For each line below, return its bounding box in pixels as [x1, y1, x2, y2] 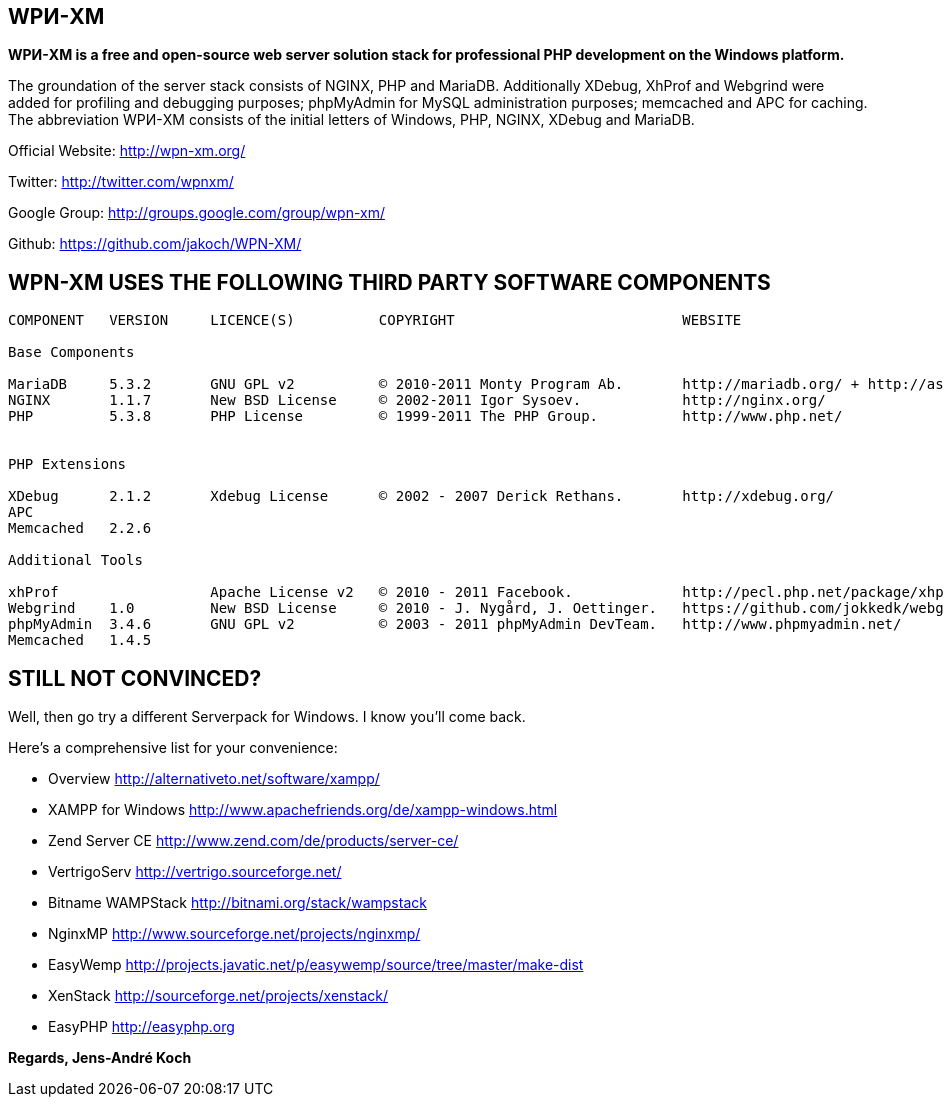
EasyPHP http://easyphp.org [48, 1018, 235, 1036]
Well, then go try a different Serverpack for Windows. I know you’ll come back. [8, 708, 526, 726]
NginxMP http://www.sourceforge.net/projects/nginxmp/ [48, 925, 421, 943]
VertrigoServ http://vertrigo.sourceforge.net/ [48, 863, 342, 881]
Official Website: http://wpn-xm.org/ [8, 142, 246, 160]
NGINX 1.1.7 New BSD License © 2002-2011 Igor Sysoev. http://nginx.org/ [8, 392, 826, 409]
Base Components [8, 344, 135, 361]
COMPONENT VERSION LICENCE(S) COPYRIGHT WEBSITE [8, 312, 742, 329]
